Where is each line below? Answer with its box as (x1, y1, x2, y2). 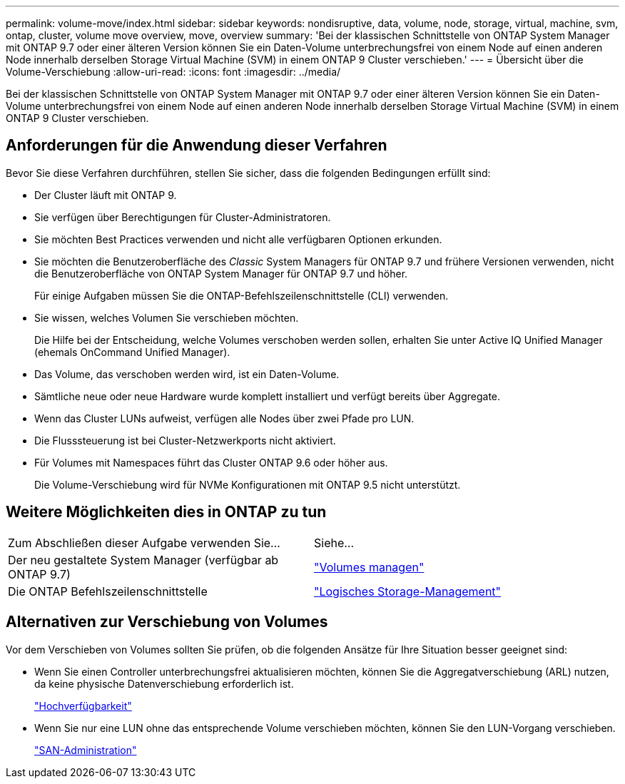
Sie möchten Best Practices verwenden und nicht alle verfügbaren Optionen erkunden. (34, 233, 442, 245)
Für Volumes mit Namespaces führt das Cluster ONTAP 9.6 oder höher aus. (34, 456, 388, 469)
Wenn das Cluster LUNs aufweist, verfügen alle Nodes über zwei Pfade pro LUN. (34, 412, 415, 424)
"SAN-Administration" (34, 743, 137, 756)
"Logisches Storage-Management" (314, 584, 502, 599)
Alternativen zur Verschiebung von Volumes (6, 613, 328, 631)
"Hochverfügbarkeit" (34, 699, 132, 712)
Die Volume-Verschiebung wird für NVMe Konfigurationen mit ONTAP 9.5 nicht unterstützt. (34, 478, 461, 491)
